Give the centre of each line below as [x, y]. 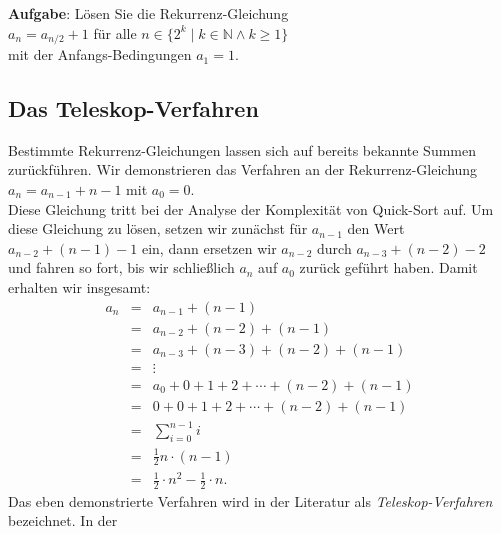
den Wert [376, 228]
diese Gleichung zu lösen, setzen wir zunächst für [158, 228]
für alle [115, 32]
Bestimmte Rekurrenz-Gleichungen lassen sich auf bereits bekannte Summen [242, 149]
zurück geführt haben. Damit [388, 267]
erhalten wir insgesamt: [79, 287]
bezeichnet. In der [63, 520]
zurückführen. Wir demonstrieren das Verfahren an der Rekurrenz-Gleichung [243, 169]
